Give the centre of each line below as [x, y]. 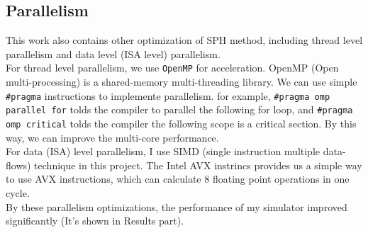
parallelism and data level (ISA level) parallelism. [113, 53]
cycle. [18, 192]
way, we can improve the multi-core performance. [112, 137]
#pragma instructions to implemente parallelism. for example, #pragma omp [168, 95]
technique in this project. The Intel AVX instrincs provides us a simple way [198, 165]
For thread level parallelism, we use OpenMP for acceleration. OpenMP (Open [172, 68]
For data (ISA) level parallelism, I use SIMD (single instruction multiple [163, 151]
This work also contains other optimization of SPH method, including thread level [184, 40]
